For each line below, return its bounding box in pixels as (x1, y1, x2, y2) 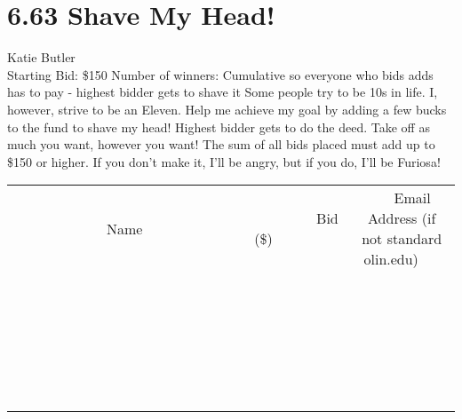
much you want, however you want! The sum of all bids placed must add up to (7, 135, 435, 154)
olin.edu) (363, 249, 418, 270)
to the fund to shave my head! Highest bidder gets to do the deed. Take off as (7, 117, 430, 136)
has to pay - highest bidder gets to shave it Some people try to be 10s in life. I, (7, 83, 438, 101)
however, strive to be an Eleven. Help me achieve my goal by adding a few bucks (7, 99, 447, 118)
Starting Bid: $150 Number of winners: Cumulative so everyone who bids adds (7, 65, 434, 83)
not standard (362, 228, 442, 249)
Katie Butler (7, 48, 76, 67)
